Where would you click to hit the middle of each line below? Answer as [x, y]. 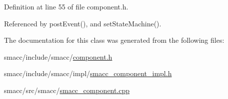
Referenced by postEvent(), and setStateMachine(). [83, 23]
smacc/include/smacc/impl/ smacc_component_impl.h [88, 73]
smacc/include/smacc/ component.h [58, 56]
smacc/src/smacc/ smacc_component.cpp [67, 90]
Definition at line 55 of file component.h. [66, 6]
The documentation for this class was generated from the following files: [114, 40]
